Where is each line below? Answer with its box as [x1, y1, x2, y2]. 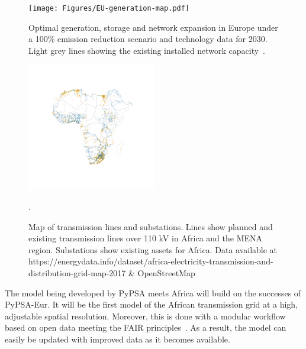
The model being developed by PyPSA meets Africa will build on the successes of [5, 286, 301, 299]
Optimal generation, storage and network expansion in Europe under [28, 21, 278, 33]
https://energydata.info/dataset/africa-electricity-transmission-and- [28, 255, 273, 267]
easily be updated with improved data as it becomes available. [5, 332, 230, 345]
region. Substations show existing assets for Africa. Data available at [28, 243, 278, 256]
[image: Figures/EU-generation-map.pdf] [28, 4, 190, 12]
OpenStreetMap [137, 267, 195, 279]
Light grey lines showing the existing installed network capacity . [28, 44, 265, 56]
